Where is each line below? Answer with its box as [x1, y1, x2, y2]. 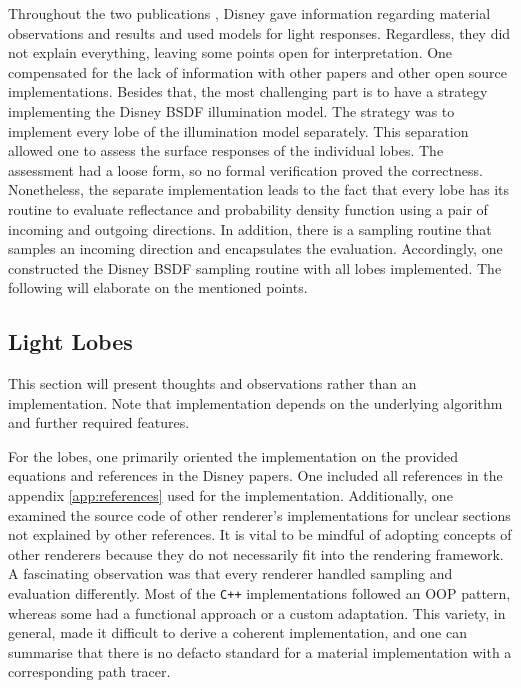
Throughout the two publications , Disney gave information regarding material [8, 3, 491, 23]
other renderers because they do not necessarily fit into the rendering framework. [8, 543, 504, 564]
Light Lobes [8, 326, 133, 357]
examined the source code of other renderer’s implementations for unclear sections [8, 504, 511, 525]
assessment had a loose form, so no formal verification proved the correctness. [8, 159, 483, 180]
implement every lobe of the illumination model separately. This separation [8, 120, 469, 141]
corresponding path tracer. [8, 661, 171, 682]
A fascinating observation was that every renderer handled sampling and [8, 563, 453, 584]
